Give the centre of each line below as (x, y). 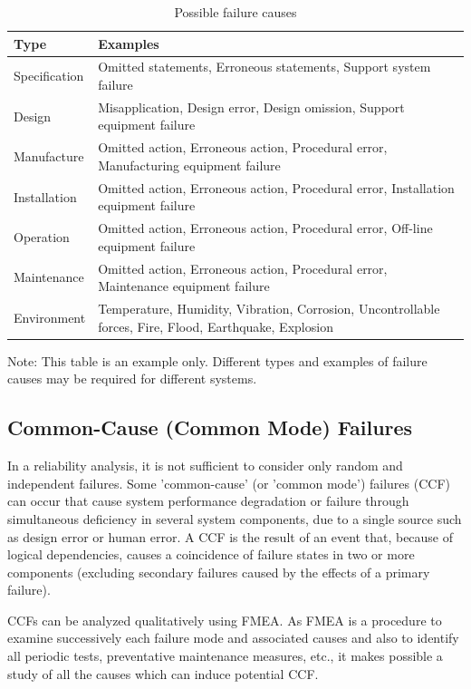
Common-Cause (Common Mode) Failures (210, 427)
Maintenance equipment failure (184, 286)
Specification (49, 76)
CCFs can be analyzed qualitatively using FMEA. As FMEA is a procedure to (225, 620)
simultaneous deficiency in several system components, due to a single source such (235, 518)
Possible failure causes (235, 12)
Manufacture (49, 156)
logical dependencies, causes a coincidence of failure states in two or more (211, 554)
